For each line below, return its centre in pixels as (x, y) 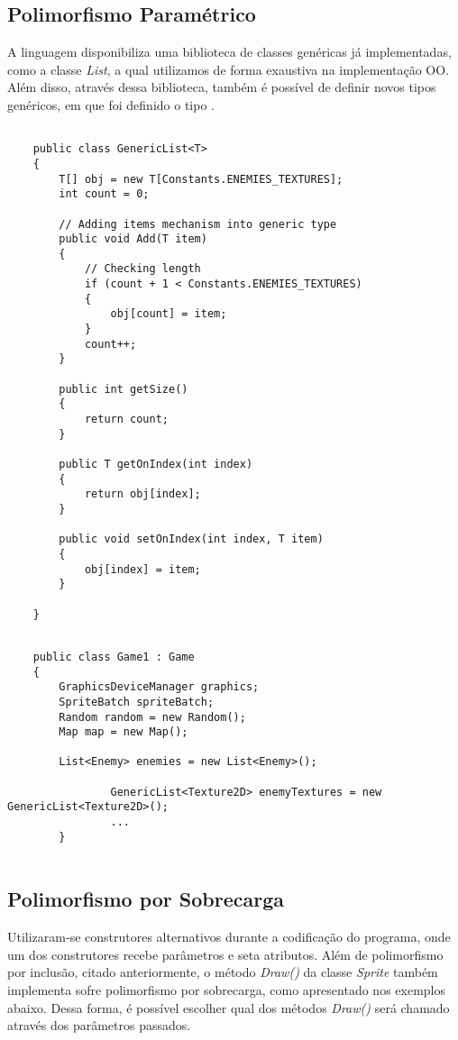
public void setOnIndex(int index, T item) (191, 539)
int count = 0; (104, 194)
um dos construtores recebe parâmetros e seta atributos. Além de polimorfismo (225, 954)
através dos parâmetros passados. (99, 1025)
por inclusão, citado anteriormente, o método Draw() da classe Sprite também (223, 972)
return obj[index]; (142, 494)
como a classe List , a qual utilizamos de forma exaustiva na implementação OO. (229, 69)
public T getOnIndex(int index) (156, 465)
